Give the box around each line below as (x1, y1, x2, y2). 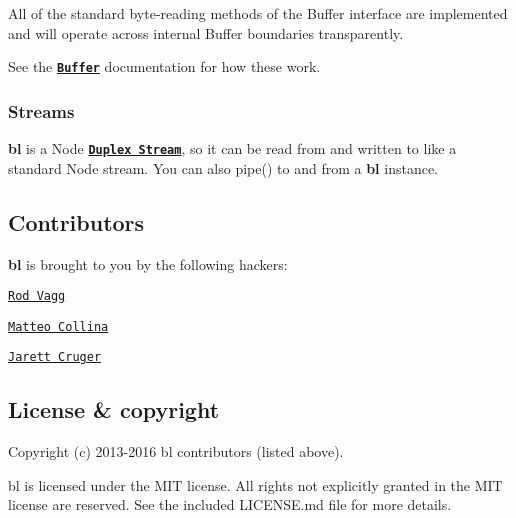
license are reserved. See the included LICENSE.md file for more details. (8, 494, 452, 515)
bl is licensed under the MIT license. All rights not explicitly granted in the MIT (8, 474, 503, 495)
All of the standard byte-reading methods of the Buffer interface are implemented (8, 3, 508, 23)
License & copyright (8, 394, 220, 425)
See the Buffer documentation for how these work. (8, 56, 321, 77)
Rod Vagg (8, 289, 66, 304)
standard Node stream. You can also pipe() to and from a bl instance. (8, 157, 438, 178)
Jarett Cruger (8, 350, 102, 365)
